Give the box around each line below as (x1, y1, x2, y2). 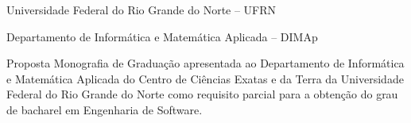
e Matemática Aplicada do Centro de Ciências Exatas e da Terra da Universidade (6, 70, 404, 86)
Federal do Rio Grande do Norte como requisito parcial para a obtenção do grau (6, 86, 398, 102)
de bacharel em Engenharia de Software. (6, 101, 203, 117)
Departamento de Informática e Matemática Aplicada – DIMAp (6, 28, 318, 44)
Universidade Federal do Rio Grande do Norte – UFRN (6, 2, 277, 17)
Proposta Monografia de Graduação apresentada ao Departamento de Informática (6, 55, 405, 71)
